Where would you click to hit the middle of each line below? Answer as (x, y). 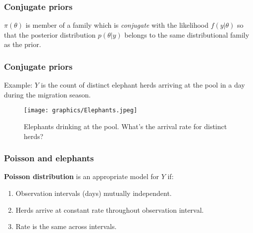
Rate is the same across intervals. (66, 226)
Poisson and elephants (49, 158)
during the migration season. (48, 94)
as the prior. (23, 44)
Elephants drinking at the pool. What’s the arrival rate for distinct (126, 126)
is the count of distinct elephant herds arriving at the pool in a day (143, 85)
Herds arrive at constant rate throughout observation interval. (110, 210)
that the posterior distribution (50, 34)
